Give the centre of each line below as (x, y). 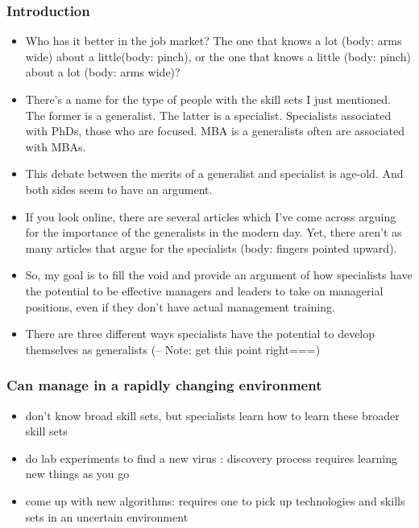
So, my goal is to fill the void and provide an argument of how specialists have (219, 275)
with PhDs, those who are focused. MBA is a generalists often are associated (215, 131)
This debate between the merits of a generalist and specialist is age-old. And (214, 173)
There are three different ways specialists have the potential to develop (200, 334)
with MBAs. (56, 146)
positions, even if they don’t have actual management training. (180, 306)
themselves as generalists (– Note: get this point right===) (173, 349)
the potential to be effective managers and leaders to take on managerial (204, 290)
